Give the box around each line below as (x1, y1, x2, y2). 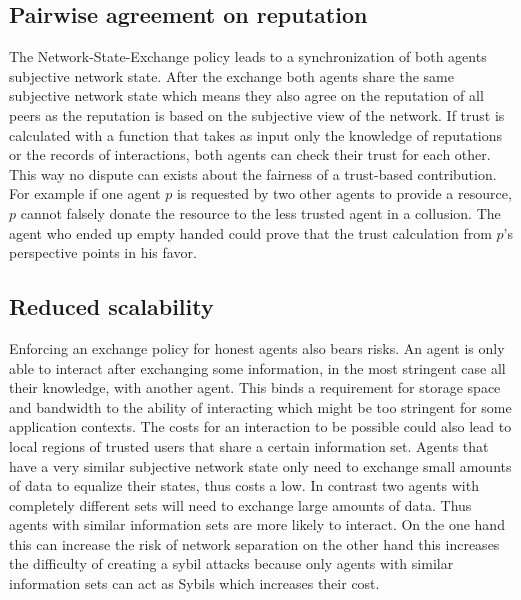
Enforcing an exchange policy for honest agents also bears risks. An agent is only (9, 337, 505, 358)
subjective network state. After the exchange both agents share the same (9, 65, 454, 86)
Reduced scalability (9, 291, 214, 322)
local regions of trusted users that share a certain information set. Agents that (9, 435, 489, 456)
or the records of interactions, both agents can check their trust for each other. (9, 144, 491, 165)
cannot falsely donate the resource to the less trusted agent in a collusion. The (20, 202, 501, 223)
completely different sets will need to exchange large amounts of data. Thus (9, 494, 472, 515)
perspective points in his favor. (9, 242, 197, 263)
